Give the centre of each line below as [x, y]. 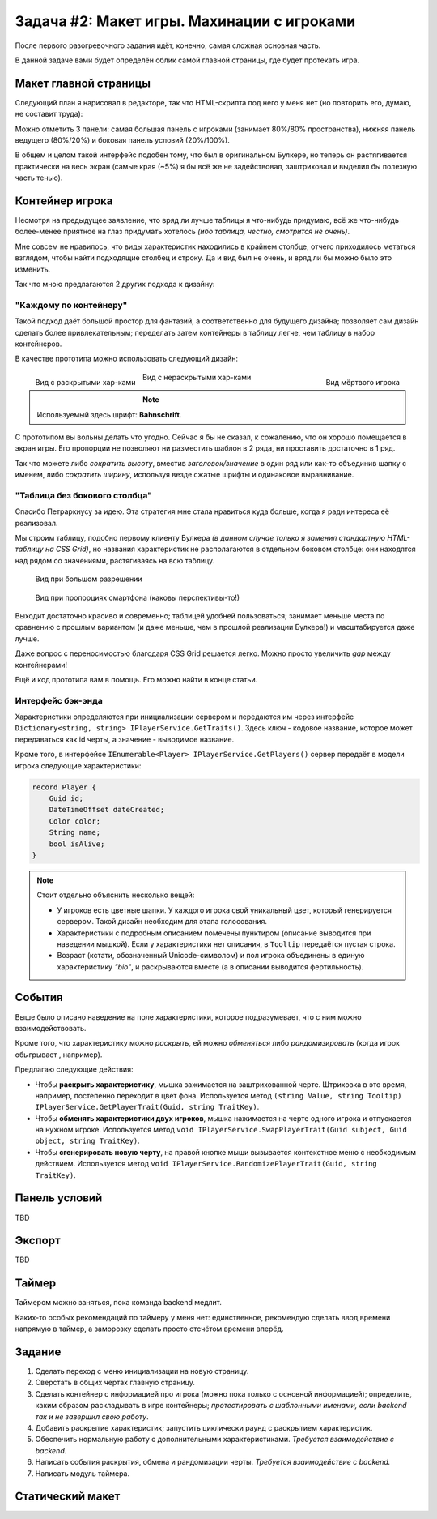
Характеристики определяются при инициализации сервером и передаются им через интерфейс [185, 717]
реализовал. [36, 523]
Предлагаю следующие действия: [74, 1069]
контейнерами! [41, 665]
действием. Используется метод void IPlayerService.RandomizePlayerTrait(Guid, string [206, 1164]
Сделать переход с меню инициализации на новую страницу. [142, 1371]
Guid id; [66, 798]
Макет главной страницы [83, 83]
